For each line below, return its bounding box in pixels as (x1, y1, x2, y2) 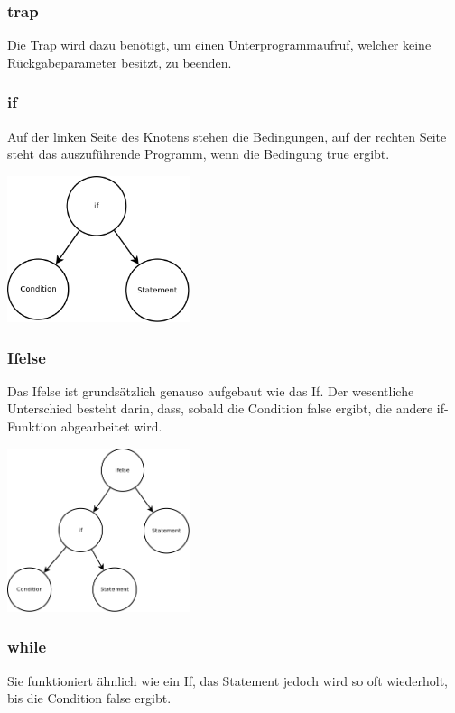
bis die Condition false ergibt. (7, 689, 172, 708)
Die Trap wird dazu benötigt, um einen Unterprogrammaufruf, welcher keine (7, 35, 432, 54)
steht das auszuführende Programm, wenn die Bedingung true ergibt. (7, 144, 390, 163)
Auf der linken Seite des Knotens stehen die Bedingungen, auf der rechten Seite (7, 126, 447, 145)
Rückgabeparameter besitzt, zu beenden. (7, 52, 232, 71)
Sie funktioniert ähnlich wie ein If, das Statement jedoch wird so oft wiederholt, (7, 671, 448, 690)
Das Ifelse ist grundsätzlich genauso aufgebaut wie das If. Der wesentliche (7, 381, 414, 400)
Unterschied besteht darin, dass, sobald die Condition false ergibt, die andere (7, 399, 433, 418)
